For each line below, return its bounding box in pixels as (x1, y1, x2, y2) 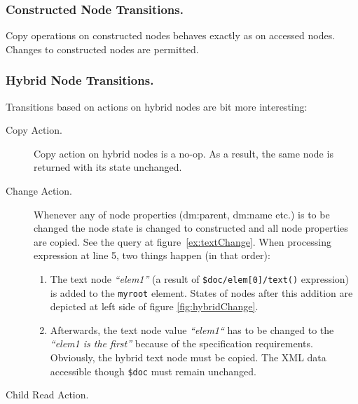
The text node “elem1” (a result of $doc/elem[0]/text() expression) (50, 271, 350, 286)
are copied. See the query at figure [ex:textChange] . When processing (34, 234, 332, 249)
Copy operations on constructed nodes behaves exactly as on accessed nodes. (6, 28, 336, 43)
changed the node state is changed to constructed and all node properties (34, 221, 348, 235)
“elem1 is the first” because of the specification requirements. (50, 336, 313, 351)
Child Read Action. (6, 387, 89, 402)
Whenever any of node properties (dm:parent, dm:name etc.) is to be (34, 207, 330, 221)
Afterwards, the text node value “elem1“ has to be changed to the (50, 322, 334, 337)
